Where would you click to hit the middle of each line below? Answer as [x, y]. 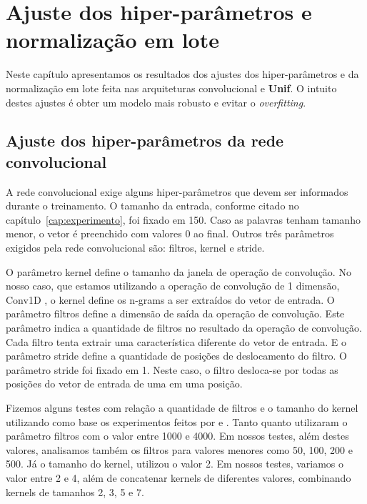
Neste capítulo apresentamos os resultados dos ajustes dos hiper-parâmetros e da [182, 74]
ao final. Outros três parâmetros [264, 233]
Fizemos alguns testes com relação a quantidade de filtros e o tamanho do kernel [182, 407]
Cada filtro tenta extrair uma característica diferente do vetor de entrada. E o [176, 341]
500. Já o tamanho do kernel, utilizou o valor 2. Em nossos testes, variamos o [175, 464]
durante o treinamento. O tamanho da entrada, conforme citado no [152, 206]
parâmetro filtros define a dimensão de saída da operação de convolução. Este [175, 313]
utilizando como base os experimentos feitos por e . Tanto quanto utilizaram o [177, 421]
